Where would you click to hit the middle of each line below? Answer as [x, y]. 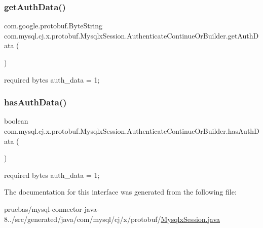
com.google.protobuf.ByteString [53, 26]
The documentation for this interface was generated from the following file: [120, 192]
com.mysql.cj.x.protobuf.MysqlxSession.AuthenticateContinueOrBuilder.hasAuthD [132, 131]
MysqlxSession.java [190, 219]
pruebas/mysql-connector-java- [52, 208]
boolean [16, 121]
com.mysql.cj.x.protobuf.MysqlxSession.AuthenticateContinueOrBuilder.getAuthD [131, 35]
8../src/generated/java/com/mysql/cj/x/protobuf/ [83, 219]
